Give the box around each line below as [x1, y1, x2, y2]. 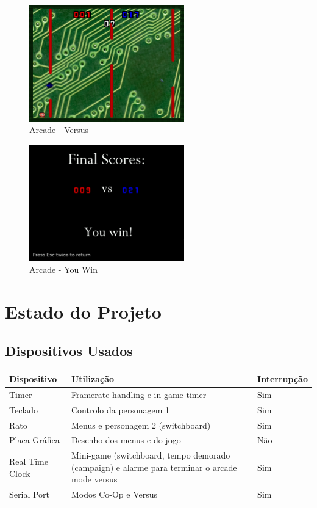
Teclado [9, 403, 38, 416]
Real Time [9, 455, 48, 468]
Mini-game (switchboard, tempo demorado [71, 449, 230, 462]
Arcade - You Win [29, 263, 98, 276]
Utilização [71, 372, 115, 385]
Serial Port [9, 488, 50, 501]
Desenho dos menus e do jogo [71, 434, 181, 446]
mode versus [71, 473, 118, 485]
